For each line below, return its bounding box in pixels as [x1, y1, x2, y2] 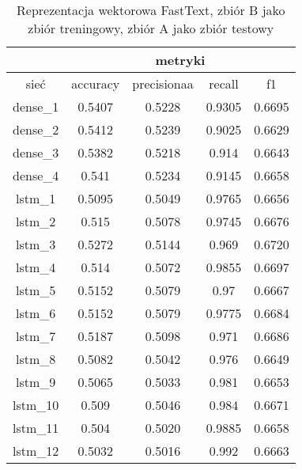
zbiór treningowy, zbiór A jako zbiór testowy [28, 19, 274, 37]
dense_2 [13, 120, 59, 138]
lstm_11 [13, 419, 59, 437]
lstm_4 [16, 258, 56, 276]
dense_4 [13, 166, 59, 184]
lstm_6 [16, 304, 56, 322]
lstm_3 [16, 235, 56, 253]
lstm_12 [13, 442, 59, 460]
